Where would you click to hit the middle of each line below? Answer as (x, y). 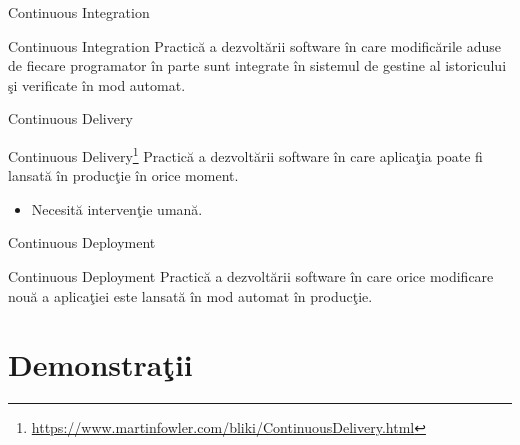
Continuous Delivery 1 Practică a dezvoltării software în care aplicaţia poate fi (245, 154)
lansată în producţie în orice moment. (123, 175)
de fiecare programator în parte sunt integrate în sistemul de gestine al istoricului (257, 65)
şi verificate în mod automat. (97, 84)
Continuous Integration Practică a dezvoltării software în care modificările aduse (255, 45)
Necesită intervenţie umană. (117, 208)
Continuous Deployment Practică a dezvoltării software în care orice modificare (251, 276)
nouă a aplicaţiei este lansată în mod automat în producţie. (190, 295)
